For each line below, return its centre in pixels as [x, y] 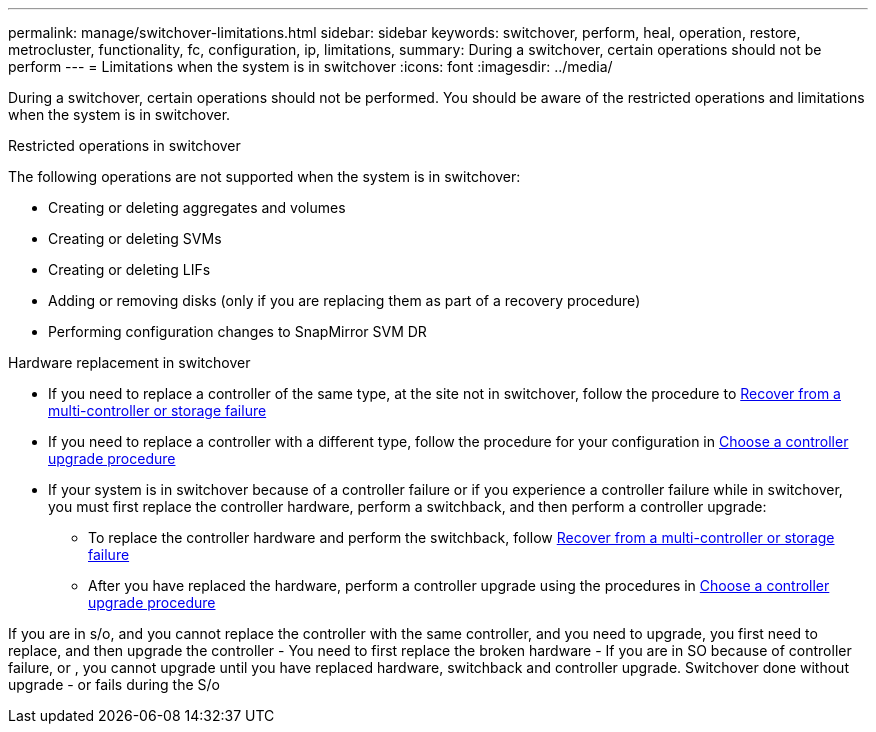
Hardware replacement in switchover [129, 362]
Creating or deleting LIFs [129, 269]
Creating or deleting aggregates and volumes [197, 207]
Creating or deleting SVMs [135, 238]
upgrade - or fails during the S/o [114, 684]
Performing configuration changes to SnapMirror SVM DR [237, 331]
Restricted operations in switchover [124, 145]
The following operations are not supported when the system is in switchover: [264, 176]
